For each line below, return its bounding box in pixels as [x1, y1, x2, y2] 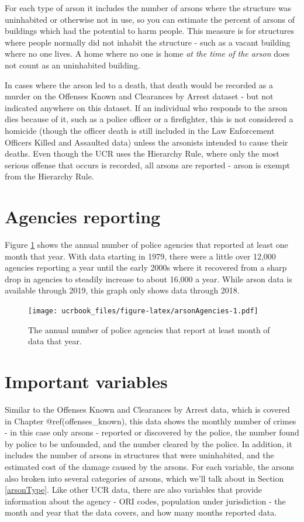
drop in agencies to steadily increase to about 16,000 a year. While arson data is [5, 272, 292, 285]
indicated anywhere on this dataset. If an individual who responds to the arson [5, 101, 288, 113]
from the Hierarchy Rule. [5, 170, 94, 182]
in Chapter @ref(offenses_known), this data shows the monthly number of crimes [5, 414, 296, 427]
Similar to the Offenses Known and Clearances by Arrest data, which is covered [5, 403, 290, 415]
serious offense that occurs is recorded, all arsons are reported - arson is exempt [5, 158, 290, 171]
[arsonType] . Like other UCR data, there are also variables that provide [5, 483, 262, 496]
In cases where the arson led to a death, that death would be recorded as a [5, 78, 273, 91]
